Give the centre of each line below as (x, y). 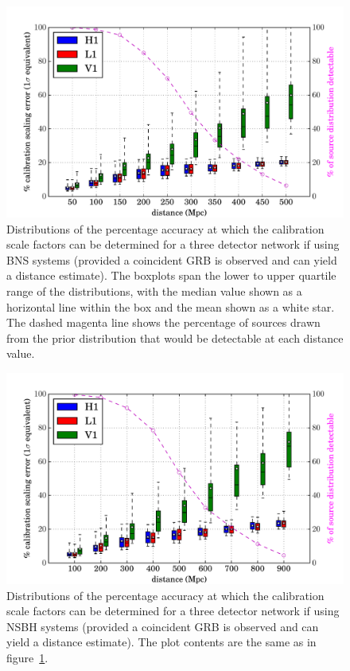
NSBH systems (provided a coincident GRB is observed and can (163, 626)
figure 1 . (27, 657)
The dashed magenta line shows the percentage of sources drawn (163, 322)
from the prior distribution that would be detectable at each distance (175, 337)
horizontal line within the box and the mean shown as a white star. (171, 306)
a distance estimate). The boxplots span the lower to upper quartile (171, 275)
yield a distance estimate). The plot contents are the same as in (161, 642)
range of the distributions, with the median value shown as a (154, 290)
